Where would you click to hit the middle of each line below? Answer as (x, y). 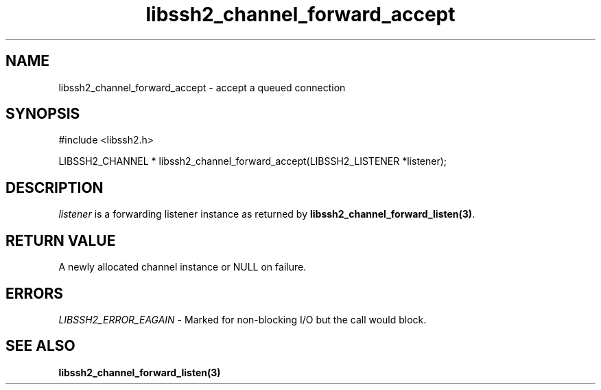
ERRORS (35, 293)
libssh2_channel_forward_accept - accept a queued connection (202, 87)
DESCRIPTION (55, 187)
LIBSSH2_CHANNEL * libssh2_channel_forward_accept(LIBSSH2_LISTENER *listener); (253, 161)
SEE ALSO (40, 346)
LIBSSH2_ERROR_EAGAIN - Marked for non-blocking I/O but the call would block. (243, 319)
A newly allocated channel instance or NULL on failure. (182, 267)
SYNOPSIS (43, 114)
